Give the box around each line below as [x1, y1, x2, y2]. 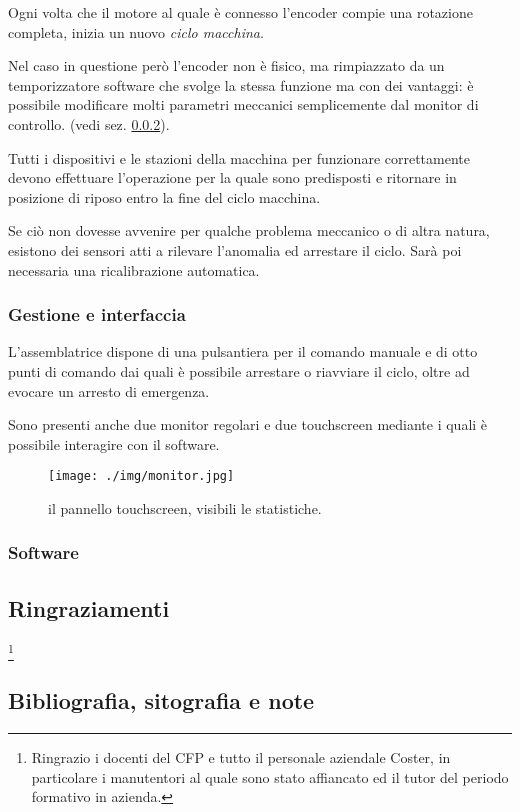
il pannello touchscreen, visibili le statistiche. [48, 497, 322, 518]
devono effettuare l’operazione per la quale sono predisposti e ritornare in [8, 167, 457, 188]
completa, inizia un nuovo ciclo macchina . [8, 21, 264, 42]
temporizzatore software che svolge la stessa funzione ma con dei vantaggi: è [8, 74, 474, 95]
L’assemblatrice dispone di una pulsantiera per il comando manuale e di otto [8, 341, 478, 362]
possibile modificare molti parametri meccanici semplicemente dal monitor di [8, 94, 479, 115]
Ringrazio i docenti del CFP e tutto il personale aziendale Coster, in [31, 747, 451, 768]
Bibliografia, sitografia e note [8, 685, 315, 716]
